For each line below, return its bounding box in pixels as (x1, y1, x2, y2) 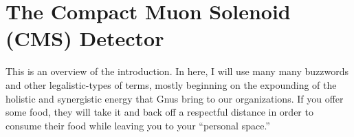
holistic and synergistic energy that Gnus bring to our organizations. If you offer (5, 91, 344, 105)
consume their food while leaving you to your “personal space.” (5, 118, 270, 132)
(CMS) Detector (5, 24, 164, 52)
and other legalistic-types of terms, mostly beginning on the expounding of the (5, 77, 337, 92)
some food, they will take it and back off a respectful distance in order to (5, 105, 313, 119)
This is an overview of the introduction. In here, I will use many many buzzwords (5, 64, 349, 78)
